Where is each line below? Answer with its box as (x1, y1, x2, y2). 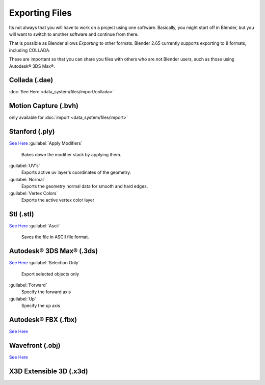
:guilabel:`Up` (9, 296, 36, 302)
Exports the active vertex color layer (21, 197, 95, 203)
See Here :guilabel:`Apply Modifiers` (9, 140, 83, 146)
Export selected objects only (21, 271, 79, 277)
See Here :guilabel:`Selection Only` (9, 260, 80, 266)
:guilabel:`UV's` (9, 163, 40, 168)
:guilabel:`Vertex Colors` (9, 190, 58, 196)
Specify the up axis (21, 302, 61, 309)
